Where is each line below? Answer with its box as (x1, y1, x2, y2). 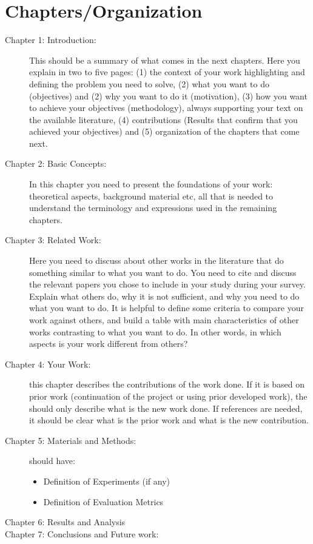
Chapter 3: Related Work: (5, 233, 101, 246)
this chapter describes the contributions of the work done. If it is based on (29, 378, 305, 391)
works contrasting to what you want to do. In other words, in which (29, 325, 281, 338)
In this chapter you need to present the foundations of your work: (29, 178, 273, 190)
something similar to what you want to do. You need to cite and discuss (29, 266, 297, 278)
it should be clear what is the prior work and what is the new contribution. (29, 414, 309, 426)
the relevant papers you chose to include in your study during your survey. (29, 278, 306, 290)
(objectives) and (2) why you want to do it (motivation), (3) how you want (29, 89, 308, 102)
